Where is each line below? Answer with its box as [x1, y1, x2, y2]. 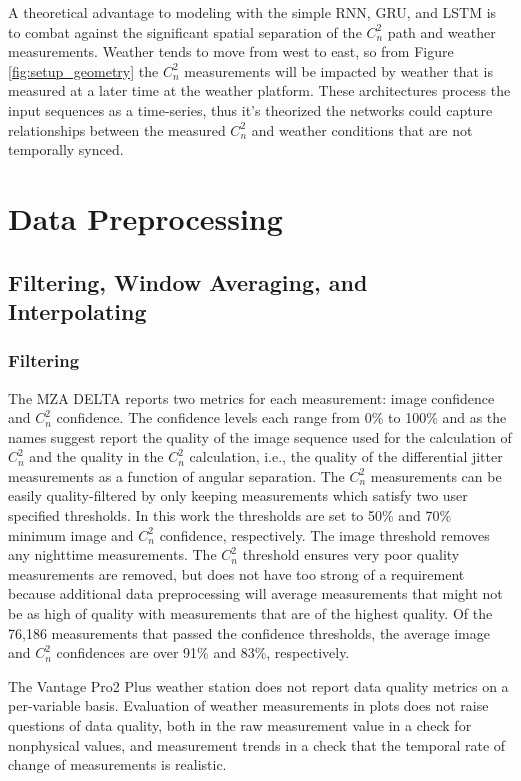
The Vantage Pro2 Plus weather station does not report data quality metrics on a [8, 675, 509, 696]
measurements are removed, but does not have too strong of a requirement [8, 563, 465, 584]
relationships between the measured [8, 119, 226, 140]
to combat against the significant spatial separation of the [8, 21, 362, 42]
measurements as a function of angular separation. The [8, 465, 345, 486]
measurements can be [370, 465, 502, 486]
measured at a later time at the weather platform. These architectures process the [8, 80, 511, 101]
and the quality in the [29, 446, 164, 467]
